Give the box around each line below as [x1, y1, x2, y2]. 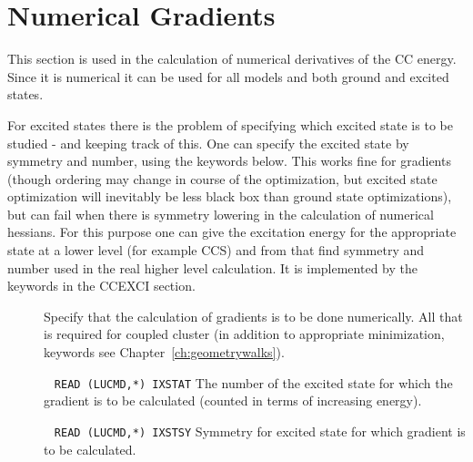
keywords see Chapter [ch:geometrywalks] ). [44, 343, 285, 362]
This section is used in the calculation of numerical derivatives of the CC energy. [7, 49, 457, 68]
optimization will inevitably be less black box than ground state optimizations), [7, 187, 452, 206]
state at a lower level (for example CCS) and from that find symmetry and [7, 241, 425, 260]
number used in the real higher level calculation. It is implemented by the [7, 258, 418, 277]
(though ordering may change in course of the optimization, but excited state [7, 169, 438, 188]
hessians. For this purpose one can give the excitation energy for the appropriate [7, 222, 457, 241]
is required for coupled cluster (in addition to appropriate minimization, [44, 324, 445, 344]
